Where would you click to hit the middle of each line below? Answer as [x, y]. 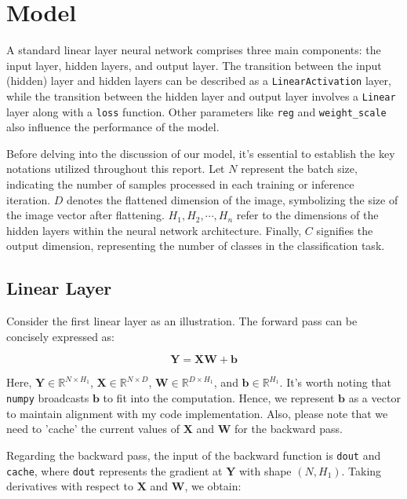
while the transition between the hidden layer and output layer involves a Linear [201, 95]
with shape [265, 470]
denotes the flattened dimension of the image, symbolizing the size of [232, 199]
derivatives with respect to [70, 486]
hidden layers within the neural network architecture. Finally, [154, 230]
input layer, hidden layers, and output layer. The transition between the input [194, 65]
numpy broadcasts [48, 398]
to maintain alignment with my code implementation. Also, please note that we [197, 413]
